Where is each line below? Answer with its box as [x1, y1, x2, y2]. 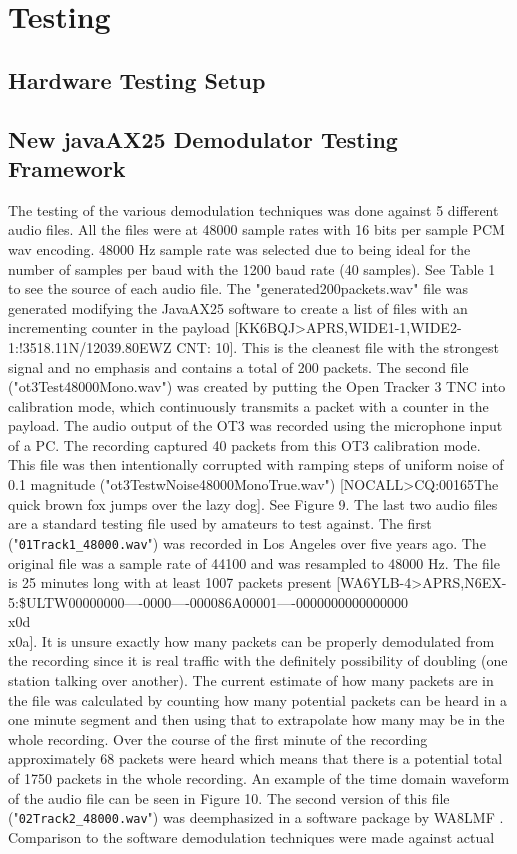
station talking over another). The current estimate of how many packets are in [8, 670, 494, 691]
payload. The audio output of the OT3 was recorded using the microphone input [8, 415, 503, 436]
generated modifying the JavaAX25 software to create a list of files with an [8, 297, 468, 318]
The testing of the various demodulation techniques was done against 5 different [8, 199, 499, 220]
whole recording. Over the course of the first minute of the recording [8, 728, 428, 749]
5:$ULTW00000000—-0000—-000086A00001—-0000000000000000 [8, 591, 408, 612]
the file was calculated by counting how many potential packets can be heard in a [8, 689, 508, 710]
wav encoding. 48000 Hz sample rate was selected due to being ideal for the [8, 238, 471, 259]
